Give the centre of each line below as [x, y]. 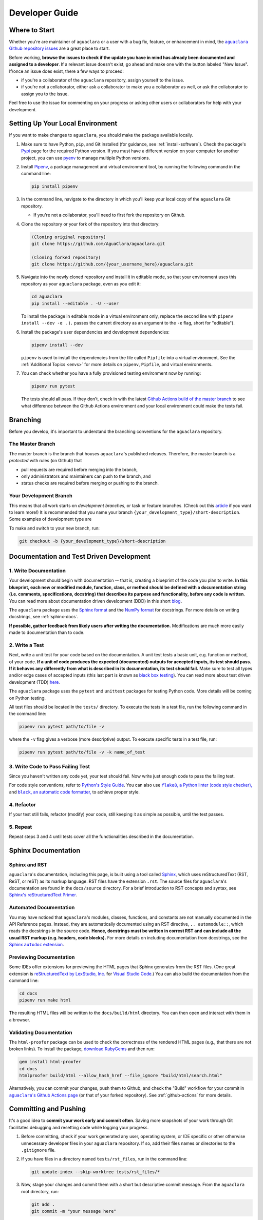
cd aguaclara [47, 297]
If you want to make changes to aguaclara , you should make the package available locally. [101, 135]
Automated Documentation [42, 908]
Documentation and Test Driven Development [80, 557]
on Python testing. [27, 698]
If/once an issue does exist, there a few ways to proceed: [66, 71]
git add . [43, 1204]
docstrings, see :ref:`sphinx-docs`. [44, 617]
